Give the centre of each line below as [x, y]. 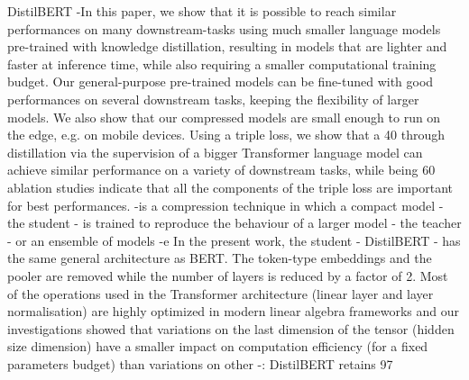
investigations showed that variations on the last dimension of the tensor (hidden [231, 328]
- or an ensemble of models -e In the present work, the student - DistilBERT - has [234, 240]
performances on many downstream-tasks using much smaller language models [224, 28]
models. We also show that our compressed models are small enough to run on [224, 117]
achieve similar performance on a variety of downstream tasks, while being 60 [221, 170]
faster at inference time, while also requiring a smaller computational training [222, 63]
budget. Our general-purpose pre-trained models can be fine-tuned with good [221, 81]
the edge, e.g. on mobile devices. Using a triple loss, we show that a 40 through [226, 135]
